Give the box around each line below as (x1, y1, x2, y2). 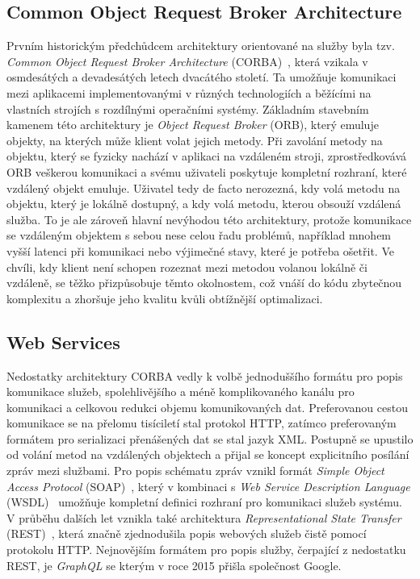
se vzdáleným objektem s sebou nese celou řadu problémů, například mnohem (6, 227, 392, 244)
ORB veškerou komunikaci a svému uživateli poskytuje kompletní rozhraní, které (6, 163, 407, 180)
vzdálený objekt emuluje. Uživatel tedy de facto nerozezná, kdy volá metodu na (6, 179, 401, 196)
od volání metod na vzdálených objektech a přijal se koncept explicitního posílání (6, 446, 409, 463)
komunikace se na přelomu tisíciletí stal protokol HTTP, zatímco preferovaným (6, 414, 397, 431)
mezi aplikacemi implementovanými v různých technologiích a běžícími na (6, 84, 372, 101)
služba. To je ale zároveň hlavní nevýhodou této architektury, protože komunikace (6, 210, 412, 227)
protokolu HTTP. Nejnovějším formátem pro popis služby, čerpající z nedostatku (6, 541, 406, 558)
